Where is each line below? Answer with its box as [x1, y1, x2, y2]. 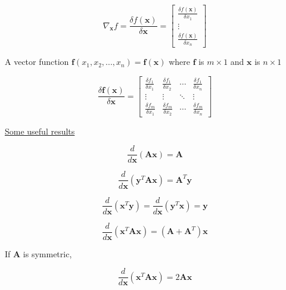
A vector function [5, 55, 69, 68]
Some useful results [5, 124, 75, 137]
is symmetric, [23, 247, 72, 260]
